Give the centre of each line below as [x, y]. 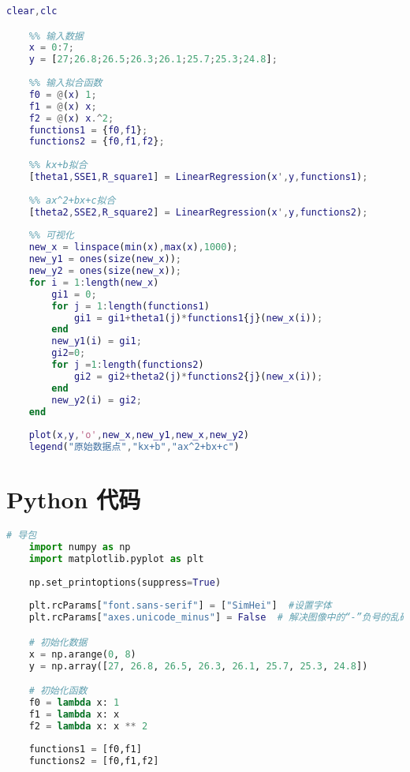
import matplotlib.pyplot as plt [116, 558]
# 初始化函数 [58, 691]
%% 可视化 [51, 236]
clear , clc [32, 11]
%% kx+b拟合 [58, 165]
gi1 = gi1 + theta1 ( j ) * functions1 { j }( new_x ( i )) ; [198, 318]
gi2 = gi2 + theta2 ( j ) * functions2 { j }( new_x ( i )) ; [198, 376]
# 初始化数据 [58, 642]
